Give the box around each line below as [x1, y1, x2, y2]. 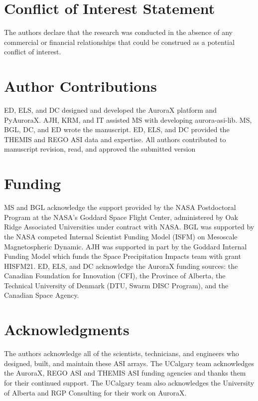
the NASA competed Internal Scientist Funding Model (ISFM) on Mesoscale [4, 231, 238, 241]
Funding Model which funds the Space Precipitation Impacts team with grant [4, 251, 241, 261]
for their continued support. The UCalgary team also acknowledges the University [4, 377, 255, 388]
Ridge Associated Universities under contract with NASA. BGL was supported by [4, 221, 255, 232]
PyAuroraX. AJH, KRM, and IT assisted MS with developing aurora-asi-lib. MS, [4, 114, 252, 125]
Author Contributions [4, 76, 157, 96]
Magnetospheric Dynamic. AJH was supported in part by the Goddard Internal [4, 241, 247, 251]
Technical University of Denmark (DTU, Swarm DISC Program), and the [4, 280, 229, 290]
